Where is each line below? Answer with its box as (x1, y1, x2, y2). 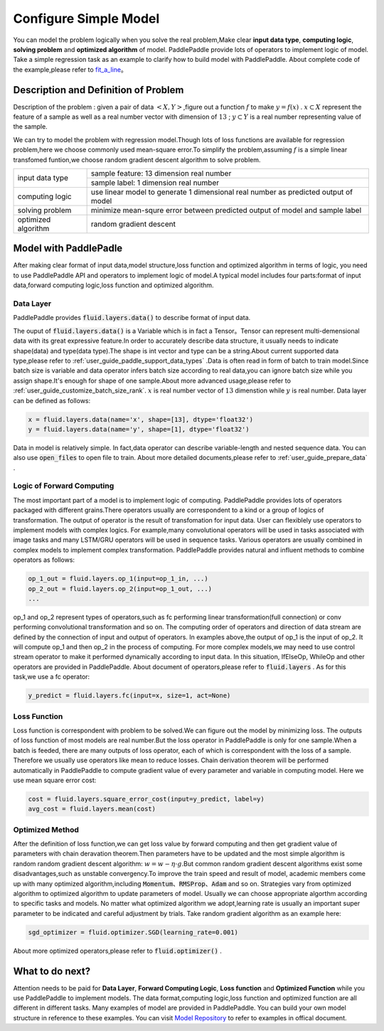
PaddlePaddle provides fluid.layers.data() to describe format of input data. (13, 314, 251, 322)
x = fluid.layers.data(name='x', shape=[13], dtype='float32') (28, 415, 254, 423)
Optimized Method (13, 825, 80, 835)
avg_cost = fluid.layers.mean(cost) (28, 805, 156, 813)
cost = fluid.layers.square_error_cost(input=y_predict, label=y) (28, 795, 265, 803)
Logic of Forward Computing (13, 481, 114, 491)
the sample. (13, 122, 48, 131)
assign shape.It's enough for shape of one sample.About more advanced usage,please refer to (13, 376, 292, 385)
